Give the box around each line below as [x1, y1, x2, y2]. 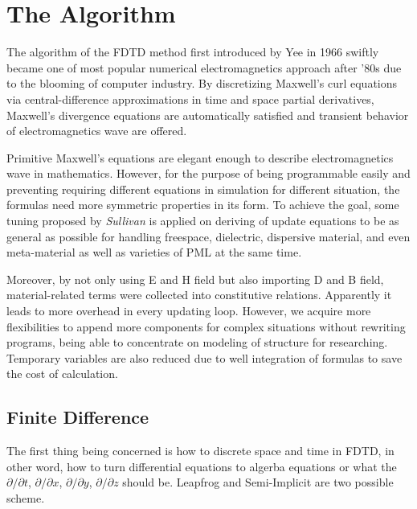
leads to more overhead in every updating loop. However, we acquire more [6, 302, 371, 319]
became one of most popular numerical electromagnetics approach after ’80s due [6, 59, 402, 76]
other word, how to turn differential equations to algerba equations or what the [6, 458, 397, 474]
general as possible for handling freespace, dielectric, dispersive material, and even [6, 228, 411, 244]
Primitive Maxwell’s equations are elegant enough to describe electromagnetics [6, 149, 394, 166]
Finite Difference [6, 404, 149, 429]
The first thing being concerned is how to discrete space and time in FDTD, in [6, 442, 395, 459]
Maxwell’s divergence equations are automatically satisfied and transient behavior [6, 106, 409, 123]
